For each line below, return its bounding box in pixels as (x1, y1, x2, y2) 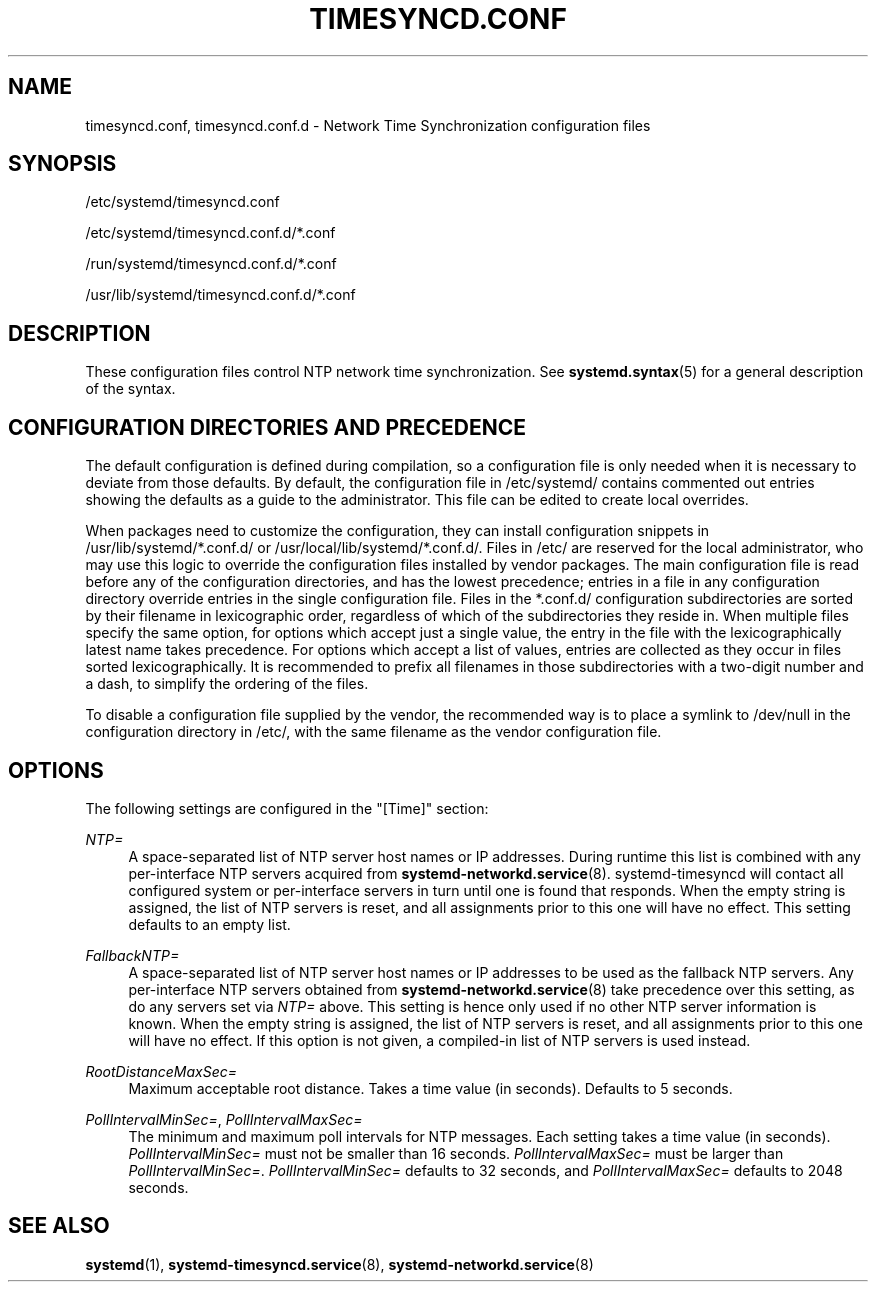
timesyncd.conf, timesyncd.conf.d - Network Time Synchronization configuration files (85, 116, 651, 134)
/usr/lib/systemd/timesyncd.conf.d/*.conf (85, 286, 356, 304)
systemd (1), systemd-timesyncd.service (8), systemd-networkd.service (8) (85, 1255, 594, 1273)
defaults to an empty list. (128, 915, 291, 933)
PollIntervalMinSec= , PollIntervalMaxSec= (85, 1110, 363, 1128)
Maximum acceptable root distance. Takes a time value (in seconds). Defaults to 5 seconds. (128, 1079, 733, 1097)
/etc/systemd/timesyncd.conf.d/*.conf (85, 224, 336, 242)
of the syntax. (85, 380, 176, 398)
